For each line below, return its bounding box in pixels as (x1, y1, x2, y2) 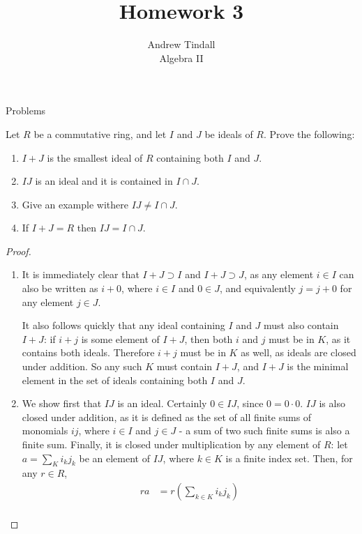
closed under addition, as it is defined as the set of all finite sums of (22, 409, 312, 424)
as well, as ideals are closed (241, 345, 356, 360)
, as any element (243, 267, 314, 282)
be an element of (79, 450, 150, 465)
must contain (156, 359, 213, 374)
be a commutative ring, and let (33, 126, 167, 141)
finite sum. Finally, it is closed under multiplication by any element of (22, 437, 321, 451)
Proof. (6, 243, 31, 258)
